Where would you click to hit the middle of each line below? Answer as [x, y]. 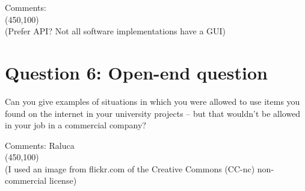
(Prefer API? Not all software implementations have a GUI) [116, 31]
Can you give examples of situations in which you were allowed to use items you [152, 101]
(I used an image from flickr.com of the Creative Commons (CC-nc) [130, 168]
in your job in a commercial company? [75, 125]
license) [63, 180]
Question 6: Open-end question [136, 72]
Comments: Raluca [40, 145]
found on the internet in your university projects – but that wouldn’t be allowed [153, 113]
